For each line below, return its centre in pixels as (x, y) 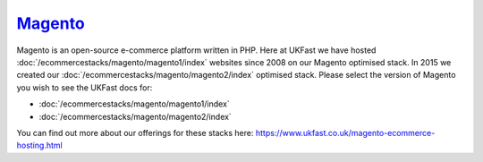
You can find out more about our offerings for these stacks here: (135, 132)
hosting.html (39, 145)
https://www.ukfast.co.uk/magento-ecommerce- (345, 132)
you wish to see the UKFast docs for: (85, 87)
